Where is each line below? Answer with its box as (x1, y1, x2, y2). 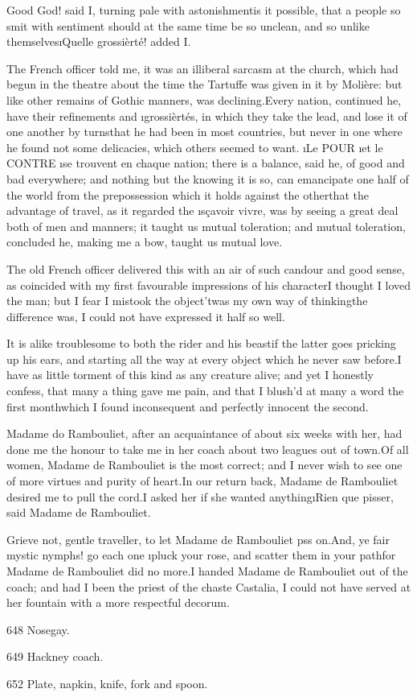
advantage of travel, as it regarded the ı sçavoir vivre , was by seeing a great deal (6, 202, 399, 219)
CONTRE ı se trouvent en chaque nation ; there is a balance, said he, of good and (6, 155, 405, 171)
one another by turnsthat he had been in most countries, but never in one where (6, 123, 403, 140)
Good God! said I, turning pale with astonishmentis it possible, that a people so (6, 2, 401, 18)
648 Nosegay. (6, 621, 70, 637)
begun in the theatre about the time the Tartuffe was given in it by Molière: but (6, 76, 403, 93)
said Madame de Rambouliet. (6, 504, 151, 521)
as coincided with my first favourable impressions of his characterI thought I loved (6, 276, 411, 293)
